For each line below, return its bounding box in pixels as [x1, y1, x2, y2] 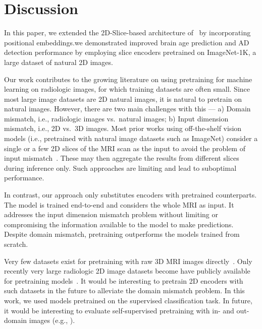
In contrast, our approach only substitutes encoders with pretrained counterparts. [4, 189, 257, 200]
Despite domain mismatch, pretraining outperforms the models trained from [4, 229, 240, 239]
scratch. [4, 239, 28, 249]
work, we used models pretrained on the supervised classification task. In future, [4, 295, 252, 305]
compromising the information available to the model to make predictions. [4, 219, 234, 229]
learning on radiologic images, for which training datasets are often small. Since [4, 84, 250, 94]
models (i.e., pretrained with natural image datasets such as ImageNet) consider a [4, 133, 258, 144]
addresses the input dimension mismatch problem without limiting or [4, 209, 219, 220]
